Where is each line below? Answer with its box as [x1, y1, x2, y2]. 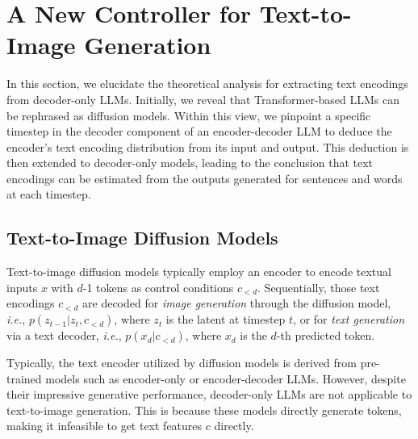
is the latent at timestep [165, 311, 286, 328]
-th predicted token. [276, 327, 375, 344]
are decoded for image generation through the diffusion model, [82, 295, 391, 311]
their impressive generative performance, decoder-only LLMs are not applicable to [6, 386, 412, 403]
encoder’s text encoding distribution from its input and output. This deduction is [6, 138, 409, 155]
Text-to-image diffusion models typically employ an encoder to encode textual [6, 263, 391, 280]
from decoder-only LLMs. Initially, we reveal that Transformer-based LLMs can [6, 90, 400, 107]
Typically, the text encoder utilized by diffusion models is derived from [6, 354, 357, 371]
